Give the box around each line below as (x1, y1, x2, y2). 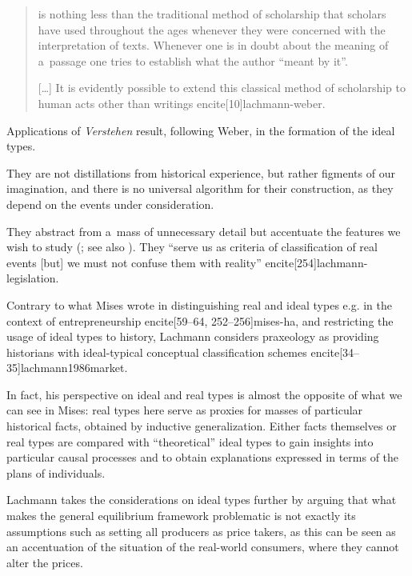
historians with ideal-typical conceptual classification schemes (6, 343, 307, 360)
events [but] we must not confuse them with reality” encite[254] (6, 254, 317, 270)
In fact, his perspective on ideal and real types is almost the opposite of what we (6, 386, 402, 402)
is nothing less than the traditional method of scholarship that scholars (38, 6, 386, 22)
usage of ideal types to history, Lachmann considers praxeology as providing (6, 328, 379, 345)
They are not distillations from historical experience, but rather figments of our (6, 164, 395, 181)
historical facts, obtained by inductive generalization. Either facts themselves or (6, 418, 397, 434)
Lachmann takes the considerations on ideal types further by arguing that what (6, 491, 397, 508)
